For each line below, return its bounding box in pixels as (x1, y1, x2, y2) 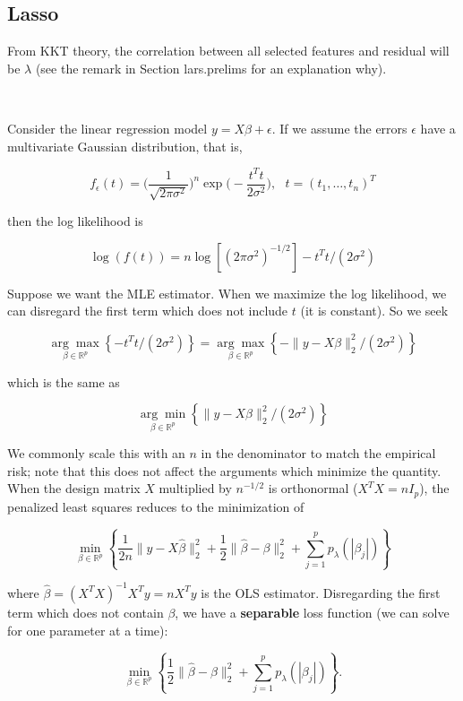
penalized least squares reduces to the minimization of (7, 497, 304, 515)
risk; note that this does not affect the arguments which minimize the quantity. (7, 461, 442, 480)
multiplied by (159, 479, 232, 498)
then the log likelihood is (7, 212, 143, 230)
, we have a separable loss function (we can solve (175, 602, 450, 621)
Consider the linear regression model (7, 118, 208, 137)
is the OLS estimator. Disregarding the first (201, 583, 441, 601)
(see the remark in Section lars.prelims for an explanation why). (35, 58, 387, 77)
